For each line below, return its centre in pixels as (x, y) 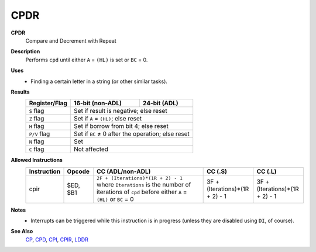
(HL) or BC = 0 (115, 199)
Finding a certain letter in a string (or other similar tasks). (99, 81)
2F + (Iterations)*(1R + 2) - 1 (140, 178)
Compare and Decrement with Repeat (71, 40)
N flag (37, 141)
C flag (37, 149)
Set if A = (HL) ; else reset (108, 119)
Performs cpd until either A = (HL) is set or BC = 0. (87, 60)
